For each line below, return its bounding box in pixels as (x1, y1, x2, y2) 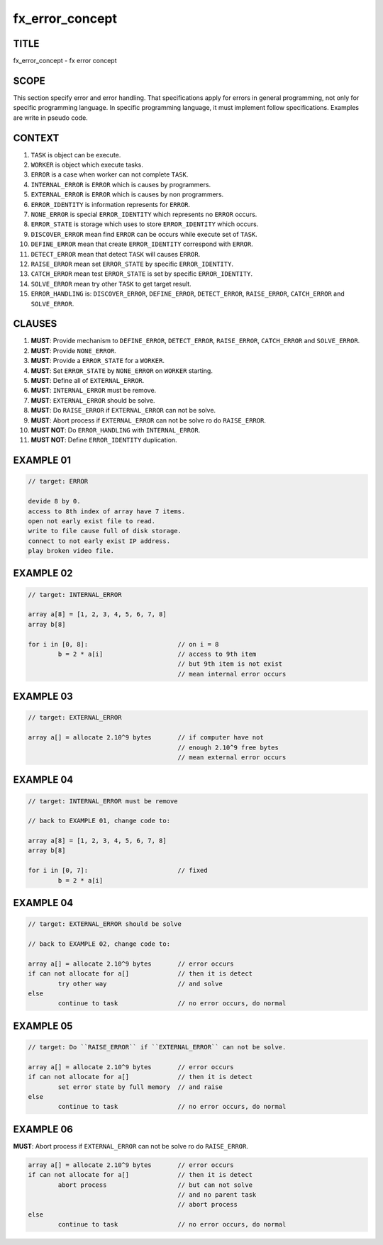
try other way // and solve (57, 979, 223, 988)
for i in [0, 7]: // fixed (28, 866, 209, 875)
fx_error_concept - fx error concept (13, 57, 117, 65)
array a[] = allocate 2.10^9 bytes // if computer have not (28, 734, 264, 742)
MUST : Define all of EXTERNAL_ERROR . (30, 376, 145, 384)
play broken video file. (28, 547, 115, 555)
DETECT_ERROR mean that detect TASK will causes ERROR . (30, 250, 201, 258)
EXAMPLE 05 (13, 1020, 73, 1032)
